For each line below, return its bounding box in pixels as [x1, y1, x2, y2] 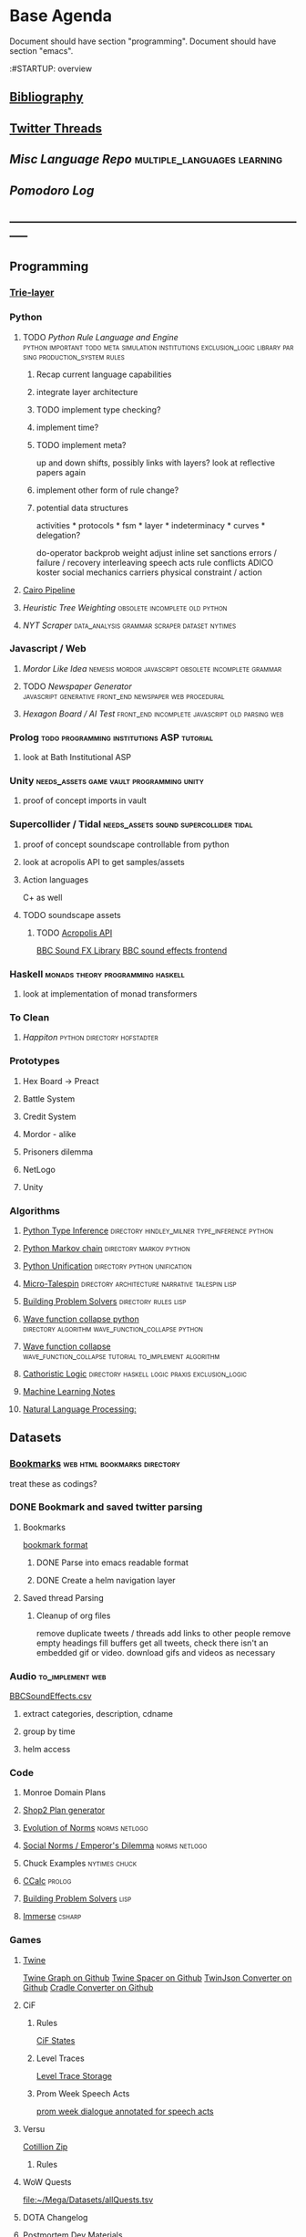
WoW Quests [22, 2176, 72, 2187]
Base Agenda [9, 5, 112, 26]
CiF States [36, 2034, 76, 2045]
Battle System [22, 1092, 76, 1104]
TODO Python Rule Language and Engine [22, 331, 179, 342]
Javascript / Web [9, 643, 87, 655]
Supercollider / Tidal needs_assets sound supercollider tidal [9, 818, 253, 831]
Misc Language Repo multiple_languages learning [9, 152, 283, 167]
